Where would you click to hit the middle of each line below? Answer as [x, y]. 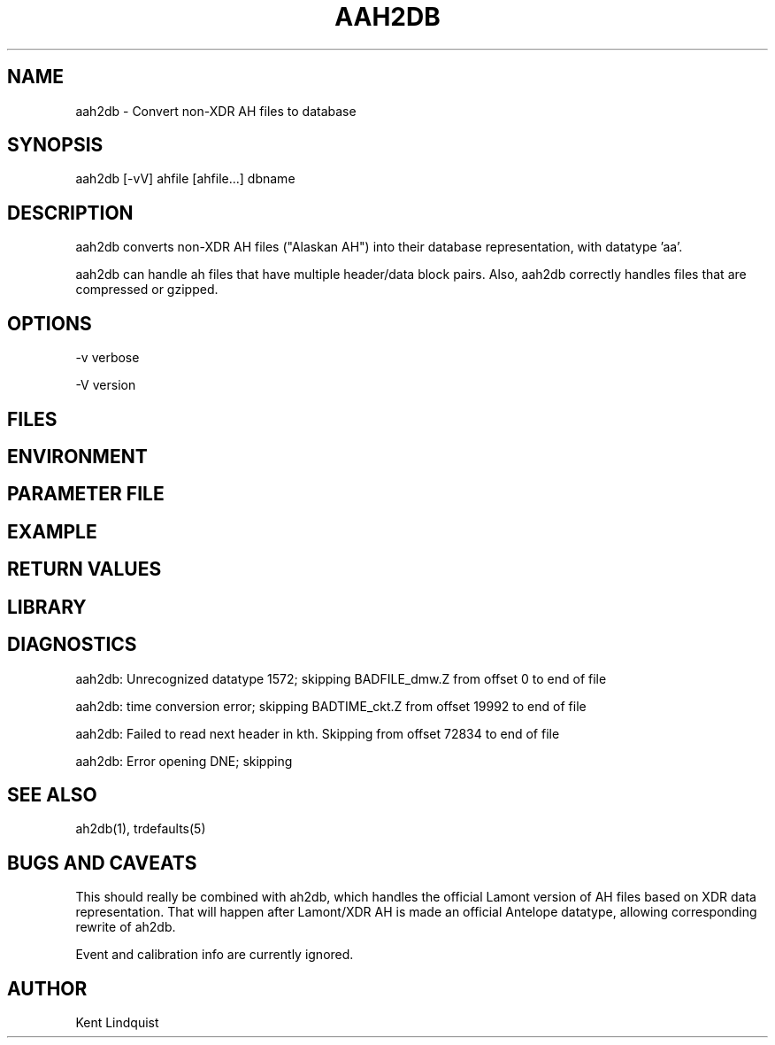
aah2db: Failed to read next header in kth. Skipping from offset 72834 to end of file [318, 733]
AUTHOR [47, 988]
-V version [106, 385]
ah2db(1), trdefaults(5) [141, 829]
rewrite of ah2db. [126, 927]
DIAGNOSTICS [72, 645]
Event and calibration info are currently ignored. [215, 955]
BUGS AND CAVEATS [102, 863]
